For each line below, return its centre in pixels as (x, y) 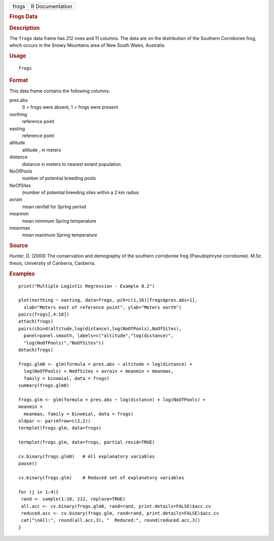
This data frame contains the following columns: (60, 91)
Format (19, 80)
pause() (28, 464)
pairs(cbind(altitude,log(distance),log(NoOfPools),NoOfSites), (100, 328)
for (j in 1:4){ (39, 492)
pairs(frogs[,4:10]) (44, 314)
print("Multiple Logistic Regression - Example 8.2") (87, 286)
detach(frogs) (36, 350)
